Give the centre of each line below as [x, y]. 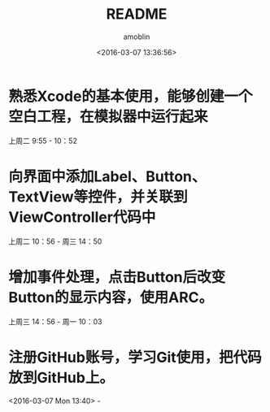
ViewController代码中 [82, 217]
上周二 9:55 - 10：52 [43, 141]
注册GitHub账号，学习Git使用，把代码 [135, 357]
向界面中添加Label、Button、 [107, 176]
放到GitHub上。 [61, 377]
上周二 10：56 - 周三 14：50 [55, 241]
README [137, 14]
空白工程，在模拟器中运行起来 [109, 117]
